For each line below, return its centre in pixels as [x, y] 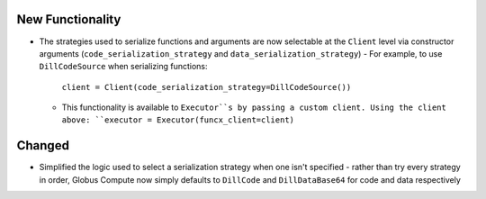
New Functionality [69, 19]
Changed [43, 145]
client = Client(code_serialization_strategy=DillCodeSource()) [207, 87]
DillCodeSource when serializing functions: [123, 67]
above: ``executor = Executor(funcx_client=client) [178, 120]
